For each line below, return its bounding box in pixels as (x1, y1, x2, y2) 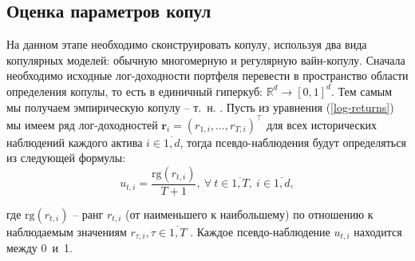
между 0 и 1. (6, 239, 73, 256)
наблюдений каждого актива (6, 133, 143, 150)
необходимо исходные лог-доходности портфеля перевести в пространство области (6, 67, 409, 84)
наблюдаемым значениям (6, 223, 127, 239)
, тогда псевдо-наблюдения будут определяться (180, 133, 406, 150)
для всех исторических (266, 116, 377, 132)
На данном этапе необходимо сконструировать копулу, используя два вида (6, 36, 367, 53)
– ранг (73, 205, 104, 222)
